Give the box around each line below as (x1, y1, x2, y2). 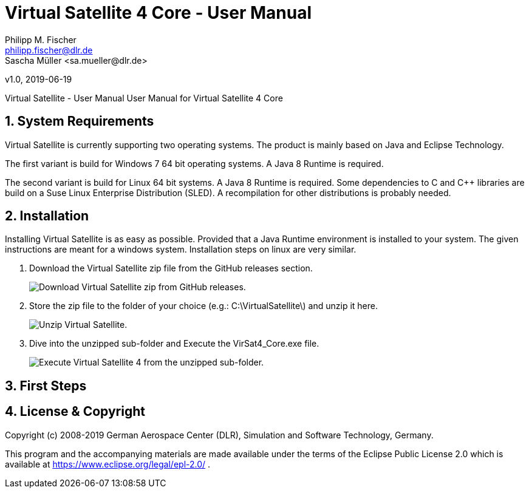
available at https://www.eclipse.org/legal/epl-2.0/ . (5, 458, 211, 469)
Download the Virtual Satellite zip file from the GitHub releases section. (29, 263, 313, 274)
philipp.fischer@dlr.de (5, 44, 93, 55)
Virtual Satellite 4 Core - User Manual (5, 2, 312, 23)
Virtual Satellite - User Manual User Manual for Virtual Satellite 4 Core (5, 92, 283, 103)
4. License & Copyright (5, 404, 145, 420)
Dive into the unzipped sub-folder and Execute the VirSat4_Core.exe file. (29, 338, 319, 349)
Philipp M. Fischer (5, 34, 77, 45)
